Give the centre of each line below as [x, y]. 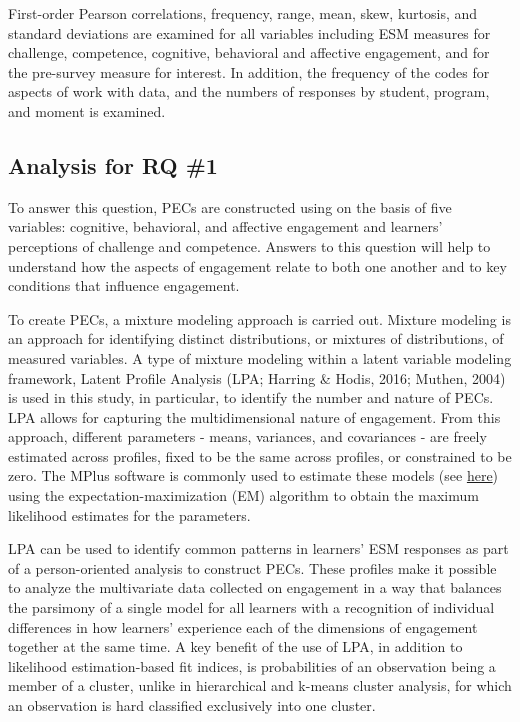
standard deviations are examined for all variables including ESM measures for [249, 32]
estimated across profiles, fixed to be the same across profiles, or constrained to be [260, 455]
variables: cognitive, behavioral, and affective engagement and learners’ [225, 226]
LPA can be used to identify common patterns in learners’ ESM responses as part [258, 548]
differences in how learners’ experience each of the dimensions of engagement [243, 626]
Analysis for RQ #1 [113, 164]
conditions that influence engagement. [124, 285]
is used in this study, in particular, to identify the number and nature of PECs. [251, 397]
